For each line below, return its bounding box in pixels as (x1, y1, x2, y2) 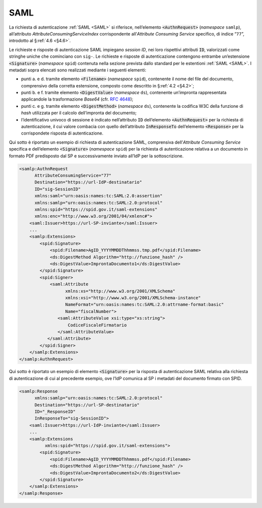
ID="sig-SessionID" (34, 186, 81, 192)
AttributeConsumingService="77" (34, 172, 112, 178)
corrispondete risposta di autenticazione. (21, 130, 104, 136)
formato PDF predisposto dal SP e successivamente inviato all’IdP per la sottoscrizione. (9, 153, 184, 159)
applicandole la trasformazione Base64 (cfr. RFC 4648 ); (21, 96, 133, 102)
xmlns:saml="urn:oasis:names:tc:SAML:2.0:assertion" (34, 193, 163, 199)
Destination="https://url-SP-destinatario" (34, 402, 140, 407)
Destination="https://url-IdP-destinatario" (34, 180, 143, 185)
